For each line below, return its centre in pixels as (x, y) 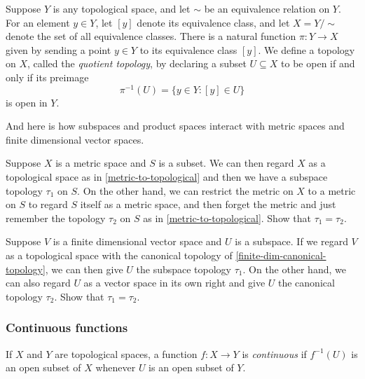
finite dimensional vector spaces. (75, 139)
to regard (48, 204)
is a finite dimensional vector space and (137, 241)
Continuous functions (67, 328)
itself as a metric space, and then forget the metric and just (208, 204)
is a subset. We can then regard (226, 163)
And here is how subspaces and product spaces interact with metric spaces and (175, 126)
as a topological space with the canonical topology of (119, 255)
